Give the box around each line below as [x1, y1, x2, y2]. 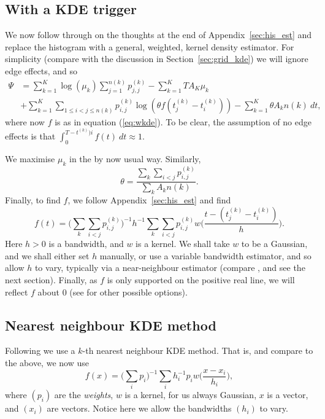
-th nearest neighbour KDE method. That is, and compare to [82, 344, 313, 357]
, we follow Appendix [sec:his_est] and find [67, 193, 231, 206]
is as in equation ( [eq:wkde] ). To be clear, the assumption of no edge [55, 115, 312, 128]
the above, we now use [5, 356, 89, 369]
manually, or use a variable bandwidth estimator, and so [99, 249, 312, 262]
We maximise [5, 152, 55, 165]
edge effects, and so [5, 64, 77, 77]
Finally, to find [5, 193, 61, 206]
